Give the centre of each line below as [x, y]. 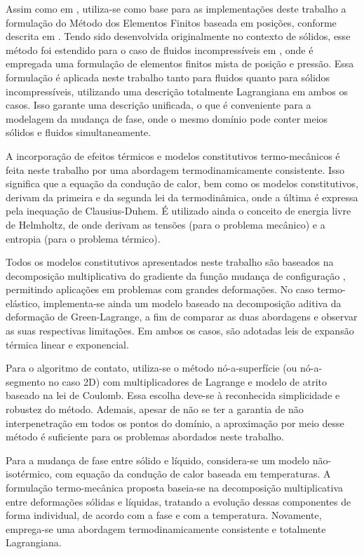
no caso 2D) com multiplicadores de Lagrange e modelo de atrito [188, 381]
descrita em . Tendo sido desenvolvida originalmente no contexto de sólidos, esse [178, 36]
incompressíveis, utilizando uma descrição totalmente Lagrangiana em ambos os [177, 91]
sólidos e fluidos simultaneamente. [79, 132]
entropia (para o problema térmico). [83, 238]
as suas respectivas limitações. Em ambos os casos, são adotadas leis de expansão [180, 331]
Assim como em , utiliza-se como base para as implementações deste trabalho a [176, 8]
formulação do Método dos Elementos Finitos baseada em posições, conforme [171, 22]
